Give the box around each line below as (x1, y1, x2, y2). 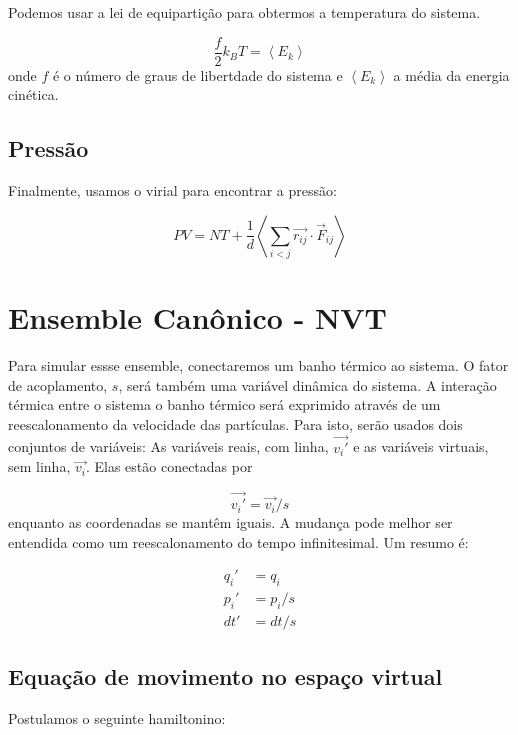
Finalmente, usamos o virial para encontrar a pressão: (8, 180, 337, 201)
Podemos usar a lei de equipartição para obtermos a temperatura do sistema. (8, 2, 481, 22)
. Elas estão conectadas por (85, 456, 253, 477)
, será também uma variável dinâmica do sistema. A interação (118, 374, 497, 395)
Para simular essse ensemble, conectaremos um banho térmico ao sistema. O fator (8, 355, 509, 376)
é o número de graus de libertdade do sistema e (52, 64, 343, 85)
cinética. (8, 84, 59, 105)
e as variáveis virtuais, (353, 436, 489, 457)
